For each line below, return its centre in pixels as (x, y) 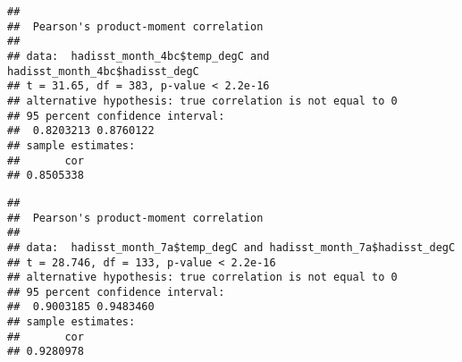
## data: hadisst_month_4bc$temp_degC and (139, 56)
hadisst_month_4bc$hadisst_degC (103, 71)
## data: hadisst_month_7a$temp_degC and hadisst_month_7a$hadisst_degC (231, 247)
